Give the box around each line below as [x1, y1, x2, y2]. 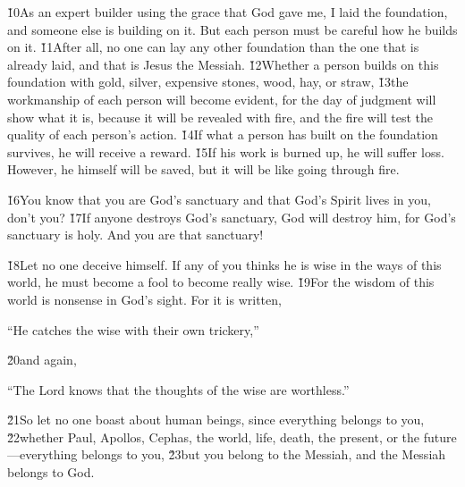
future [423, 427, 457, 446]
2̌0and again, [7, 350, 77, 369]
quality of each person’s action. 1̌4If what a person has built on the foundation [7, 125, 438, 144]
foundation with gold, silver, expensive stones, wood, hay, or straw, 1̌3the [7, 72, 409, 91]
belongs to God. [7, 463, 95, 482]
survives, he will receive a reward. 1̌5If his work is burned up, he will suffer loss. [7, 142, 444, 161]
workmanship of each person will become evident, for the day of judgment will [7, 89, 436, 108]
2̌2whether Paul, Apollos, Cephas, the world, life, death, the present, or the [7, 427, 420, 446]
